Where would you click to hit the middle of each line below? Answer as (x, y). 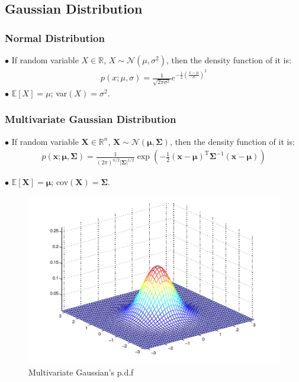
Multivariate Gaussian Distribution (91, 119)
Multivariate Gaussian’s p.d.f (81, 372)
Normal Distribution (55, 38)
